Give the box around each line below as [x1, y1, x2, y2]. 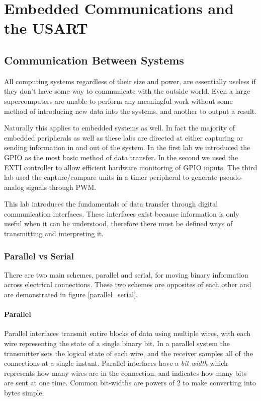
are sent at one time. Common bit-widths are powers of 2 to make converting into [4, 377, 256, 388]
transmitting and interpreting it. [4, 228, 104, 239]
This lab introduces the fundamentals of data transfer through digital [4, 198, 218, 209]
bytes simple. [4, 387, 44, 398]
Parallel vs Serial [4, 249, 74, 262]
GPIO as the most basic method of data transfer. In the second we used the [4, 152, 238, 162]
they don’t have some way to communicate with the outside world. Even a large [4, 86, 250, 96]
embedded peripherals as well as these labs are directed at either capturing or [4, 132, 243, 143]
